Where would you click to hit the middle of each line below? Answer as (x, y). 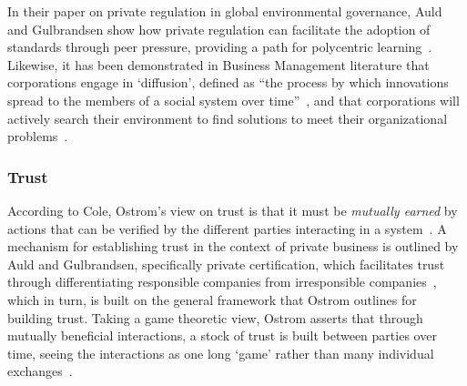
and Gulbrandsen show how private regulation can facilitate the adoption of (219, 29)
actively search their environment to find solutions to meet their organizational (228, 118)
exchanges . (40, 371)
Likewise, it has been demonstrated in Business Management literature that (218, 64)
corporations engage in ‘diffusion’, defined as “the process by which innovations (228, 82)
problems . (38, 136)
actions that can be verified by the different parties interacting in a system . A (227, 228)
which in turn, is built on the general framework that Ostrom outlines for (212, 299)
